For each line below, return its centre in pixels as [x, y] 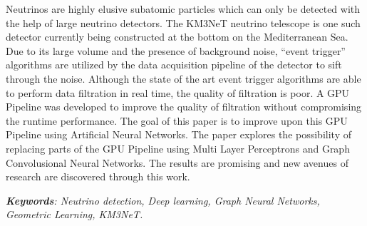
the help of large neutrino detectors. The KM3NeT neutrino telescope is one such [183, 22]
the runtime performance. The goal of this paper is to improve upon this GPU [177, 120]
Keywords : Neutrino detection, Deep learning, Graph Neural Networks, [163, 200]
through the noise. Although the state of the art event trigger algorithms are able [183, 78]
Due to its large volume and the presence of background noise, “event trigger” [176, 50]
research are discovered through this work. [98, 176]
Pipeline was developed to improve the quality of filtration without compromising [184, 107]
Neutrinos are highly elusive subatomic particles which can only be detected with [183, 9]
